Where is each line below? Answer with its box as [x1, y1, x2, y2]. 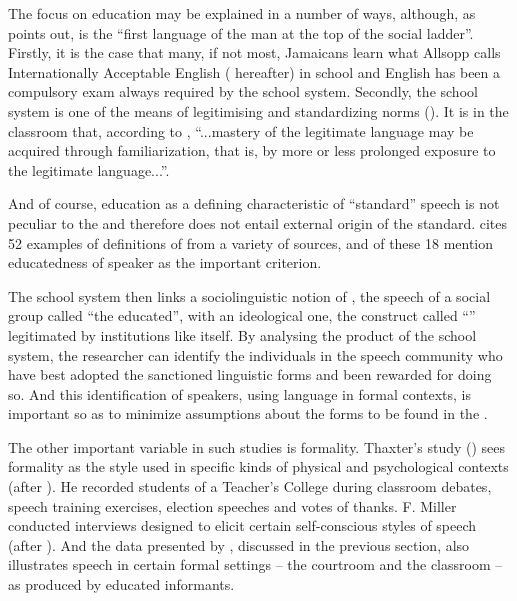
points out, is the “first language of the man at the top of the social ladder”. [8, 22, 474, 43]
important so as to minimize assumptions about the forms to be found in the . [8, 403, 488, 424]
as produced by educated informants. [8, 574, 235, 595]
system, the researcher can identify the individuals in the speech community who [8, 344, 503, 365]
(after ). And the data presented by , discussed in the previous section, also [8, 534, 470, 555]
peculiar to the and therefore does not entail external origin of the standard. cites [8, 212, 508, 233]
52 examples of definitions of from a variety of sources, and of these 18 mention [8, 232, 494, 253]
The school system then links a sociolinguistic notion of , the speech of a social [8, 285, 491, 306]
